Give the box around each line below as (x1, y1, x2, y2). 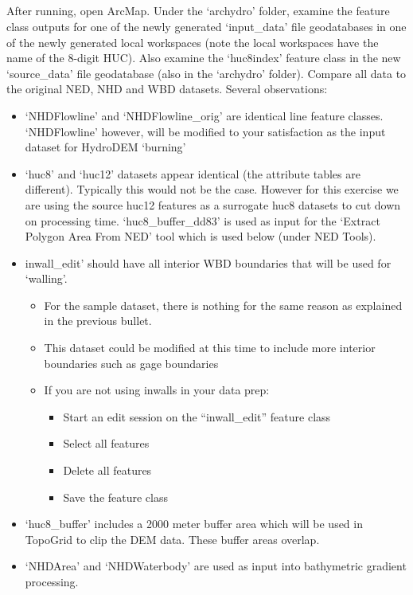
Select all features (63, 435, 150, 452)
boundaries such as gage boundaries (44, 354, 219, 371)
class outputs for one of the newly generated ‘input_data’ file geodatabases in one (6, 18, 407, 34)
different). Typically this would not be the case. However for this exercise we (25, 181, 399, 198)
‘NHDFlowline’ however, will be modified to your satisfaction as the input (25, 123, 386, 139)
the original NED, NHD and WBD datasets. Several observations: (6, 80, 328, 97)
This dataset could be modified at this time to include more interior (44, 339, 376, 356)
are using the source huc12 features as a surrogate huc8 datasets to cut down (25, 196, 401, 213)
